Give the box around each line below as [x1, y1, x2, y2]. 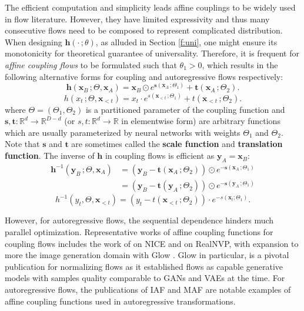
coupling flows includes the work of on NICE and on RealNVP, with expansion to [5, 237, 299, 249]
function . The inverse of [5, 149, 95, 162]
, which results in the [202, 58, 278, 71]
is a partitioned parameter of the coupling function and [85, 103, 285, 115]
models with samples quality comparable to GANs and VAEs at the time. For [5, 272, 285, 284]
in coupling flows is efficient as [105, 149, 215, 162]
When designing [5, 35, 62, 48]
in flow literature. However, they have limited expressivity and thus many [5, 12, 270, 25]
